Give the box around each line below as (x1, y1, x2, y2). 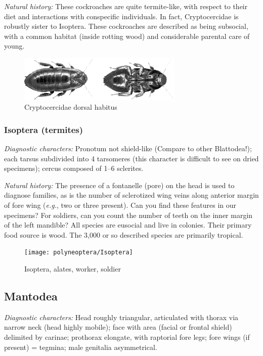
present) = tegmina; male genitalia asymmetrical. (4, 341, 157, 352)
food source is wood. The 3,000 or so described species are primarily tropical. (4, 229, 243, 240)
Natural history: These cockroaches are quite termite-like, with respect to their (4, 1, 248, 11)
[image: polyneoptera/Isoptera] (24, 249, 133, 256)
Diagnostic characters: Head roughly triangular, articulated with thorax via (4, 312, 239, 322)
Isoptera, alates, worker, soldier (24, 263, 121, 274)
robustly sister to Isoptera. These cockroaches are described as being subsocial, (4, 21, 248, 31)
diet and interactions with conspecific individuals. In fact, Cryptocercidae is (4, 11, 239, 21)
